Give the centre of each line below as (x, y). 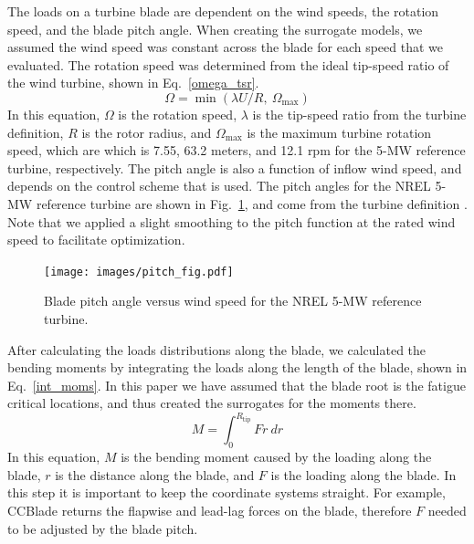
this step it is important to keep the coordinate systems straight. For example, (226, 492)
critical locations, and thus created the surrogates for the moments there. (212, 403)
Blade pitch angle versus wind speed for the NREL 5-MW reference (233, 301)
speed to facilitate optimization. (96, 240)
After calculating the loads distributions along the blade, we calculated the (217, 349)
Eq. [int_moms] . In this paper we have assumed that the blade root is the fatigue (237, 385)
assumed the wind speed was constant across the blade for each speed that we (226, 47)
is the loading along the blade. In (363, 474)
